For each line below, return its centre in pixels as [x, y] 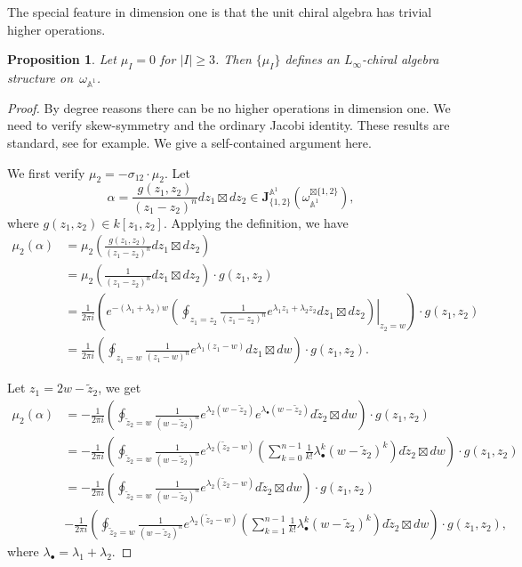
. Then [233, 59]
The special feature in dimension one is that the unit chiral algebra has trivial [220, 12]
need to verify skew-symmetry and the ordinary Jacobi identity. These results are [229, 125]
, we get [120, 388]
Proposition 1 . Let [62, 59]
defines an [312, 59]
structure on [40, 77]
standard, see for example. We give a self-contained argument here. [189, 142]
